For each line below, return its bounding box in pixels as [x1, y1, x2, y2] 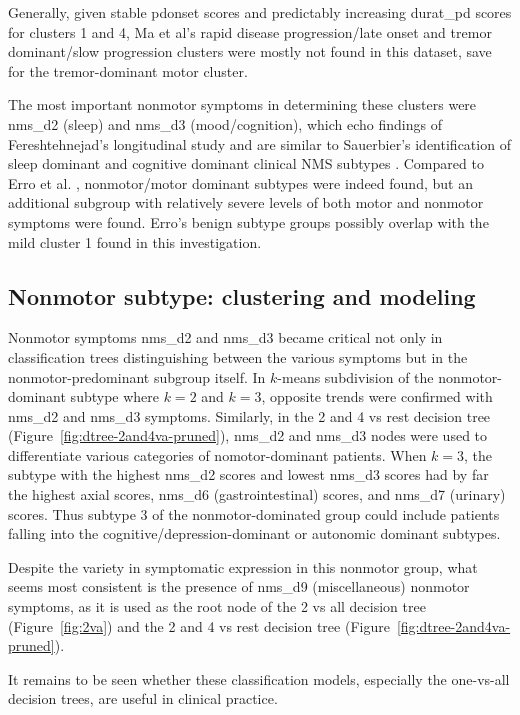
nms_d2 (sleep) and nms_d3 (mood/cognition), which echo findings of [8, 113, 442, 134]
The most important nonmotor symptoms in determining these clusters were [8, 94, 477, 115]
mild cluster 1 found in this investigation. [8, 231, 262, 252]
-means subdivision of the [277, 366, 434, 387]
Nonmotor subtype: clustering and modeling [8, 280, 476, 311]
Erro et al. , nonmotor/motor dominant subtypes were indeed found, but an [8, 172, 473, 193]
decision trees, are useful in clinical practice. [8, 688, 278, 709]
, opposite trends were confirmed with [261, 386, 493, 407]
